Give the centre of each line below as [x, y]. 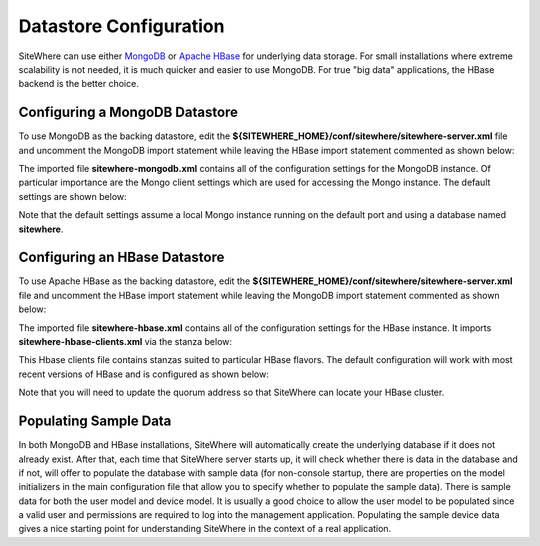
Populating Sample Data [95, 421]
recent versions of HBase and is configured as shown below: [143, 374]
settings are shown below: [72, 196]
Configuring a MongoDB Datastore [128, 112]
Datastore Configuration [121, 26]
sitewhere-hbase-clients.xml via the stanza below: [125, 342]
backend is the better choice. [78, 84]
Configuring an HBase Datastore [121, 257]
